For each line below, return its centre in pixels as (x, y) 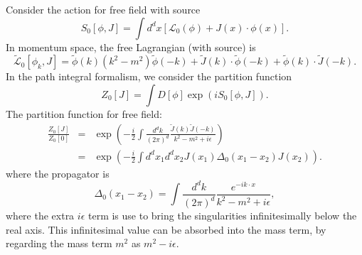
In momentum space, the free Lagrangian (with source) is (131, 47)
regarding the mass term (59, 243)
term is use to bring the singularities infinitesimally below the (222, 216)
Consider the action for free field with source (103, 9)
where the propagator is (58, 173)
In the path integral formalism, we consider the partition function (149, 76)
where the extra (40, 216)
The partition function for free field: (84, 114)
